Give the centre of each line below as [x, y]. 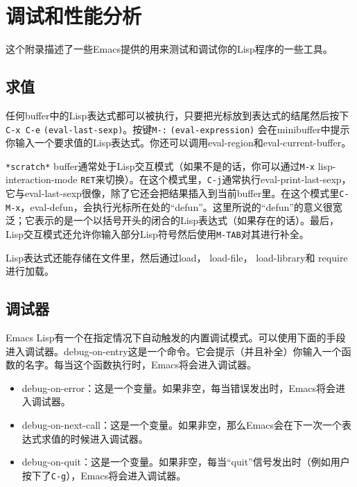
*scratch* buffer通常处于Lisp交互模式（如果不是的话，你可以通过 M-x [160, 165]
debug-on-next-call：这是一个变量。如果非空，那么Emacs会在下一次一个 [182, 425]
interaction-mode [42, 179]
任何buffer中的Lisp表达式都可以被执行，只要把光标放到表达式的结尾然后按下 [177, 115]
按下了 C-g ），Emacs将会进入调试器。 [104, 475]
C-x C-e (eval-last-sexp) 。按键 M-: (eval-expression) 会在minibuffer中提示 [178, 129]
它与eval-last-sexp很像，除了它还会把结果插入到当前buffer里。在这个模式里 [173, 193]
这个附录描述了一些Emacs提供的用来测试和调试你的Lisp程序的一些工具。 [169, 49]
